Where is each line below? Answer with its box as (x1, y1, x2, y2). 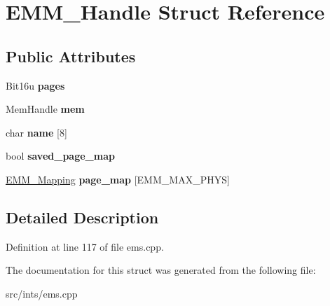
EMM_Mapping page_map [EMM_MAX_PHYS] (6, 172, 230, 186)
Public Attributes (6, 45, 136, 67)
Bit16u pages (6, 78, 65, 92)
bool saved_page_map (6, 148, 115, 163)
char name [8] (6, 125, 67, 139)
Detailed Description (6, 206, 159, 228)
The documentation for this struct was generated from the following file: (6, 263, 316, 277)
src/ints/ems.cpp (6, 286, 78, 300)
